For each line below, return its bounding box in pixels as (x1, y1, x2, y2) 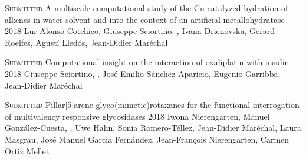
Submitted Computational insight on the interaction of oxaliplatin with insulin (5, 56, 289, 68)
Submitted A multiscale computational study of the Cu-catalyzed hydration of (5, 2, 288, 13)
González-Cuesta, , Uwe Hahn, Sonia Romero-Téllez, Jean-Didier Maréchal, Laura (5, 121, 301, 134)
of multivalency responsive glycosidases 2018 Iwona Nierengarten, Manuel (5, 110, 270, 122)
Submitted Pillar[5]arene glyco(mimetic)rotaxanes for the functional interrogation (5, 99, 300, 111)
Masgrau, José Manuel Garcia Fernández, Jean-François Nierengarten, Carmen (5, 133, 289, 145)
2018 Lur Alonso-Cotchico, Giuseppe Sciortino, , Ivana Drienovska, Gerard (5, 25, 275, 37)
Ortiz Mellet (5, 144, 50, 157)
